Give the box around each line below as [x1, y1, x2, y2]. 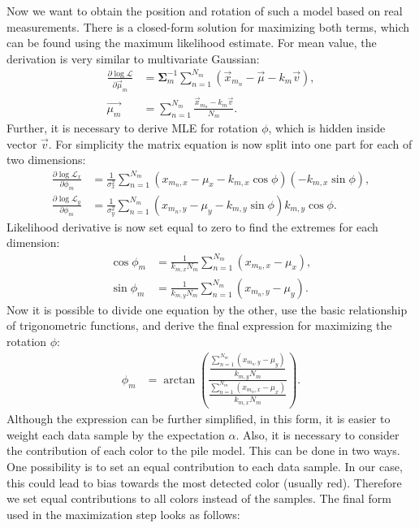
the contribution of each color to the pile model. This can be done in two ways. [6, 442, 400, 459]
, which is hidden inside [268, 119, 386, 136]
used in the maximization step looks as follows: [6, 505, 240, 522]
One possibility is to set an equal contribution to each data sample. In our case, [6, 457, 403, 474]
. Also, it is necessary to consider [235, 426, 400, 443]
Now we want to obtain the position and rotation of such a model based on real [6, 2, 403, 19]
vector [6, 135, 37, 152]
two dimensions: [6, 151, 86, 168]
